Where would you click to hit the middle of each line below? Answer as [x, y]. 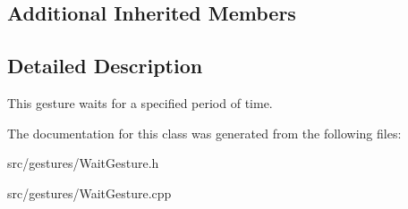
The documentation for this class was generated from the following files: [204, 133]
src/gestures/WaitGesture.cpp [89, 192]
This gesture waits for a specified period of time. [140, 102]
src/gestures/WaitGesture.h [83, 163]
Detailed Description [105, 66]
